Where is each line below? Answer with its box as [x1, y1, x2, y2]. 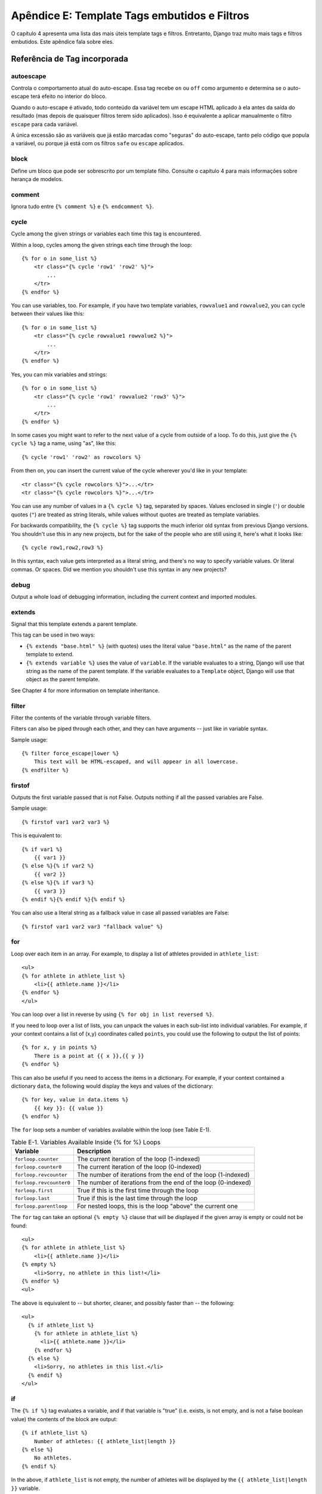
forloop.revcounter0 [14, 1179, 71, 1186]
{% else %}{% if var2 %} [21, 862, 94, 870]
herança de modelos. [11, 175, 64, 182]
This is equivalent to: [11, 832, 63, 839]
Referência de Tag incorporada [11, 54, 128, 64]
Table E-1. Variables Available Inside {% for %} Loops [11, 1138, 161, 1147]
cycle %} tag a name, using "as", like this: [11, 440, 116, 447]
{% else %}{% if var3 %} [21, 879, 94, 886]
